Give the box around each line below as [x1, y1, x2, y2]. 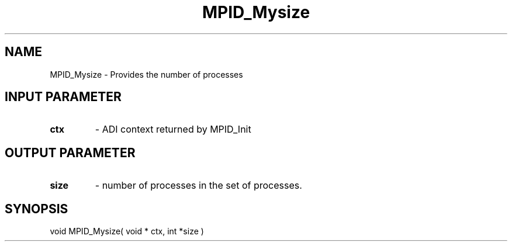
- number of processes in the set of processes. [95, 179, 302, 192]
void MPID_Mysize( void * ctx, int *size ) [50, 226, 204, 237]
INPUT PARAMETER [5, 89, 122, 105]
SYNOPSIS [5, 201, 68, 216]
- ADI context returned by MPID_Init [95, 123, 251, 136]
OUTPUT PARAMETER [5, 145, 136, 160]
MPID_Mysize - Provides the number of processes [50, 69, 243, 79]
